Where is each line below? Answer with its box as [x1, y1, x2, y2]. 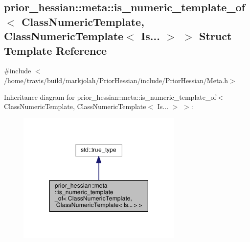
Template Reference [4, 43, 107, 58]
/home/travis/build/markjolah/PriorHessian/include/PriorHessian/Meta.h [4, 75, 228, 85]
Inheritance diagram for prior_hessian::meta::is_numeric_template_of [4, 91, 216, 102]
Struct [199, 28, 232, 44]
